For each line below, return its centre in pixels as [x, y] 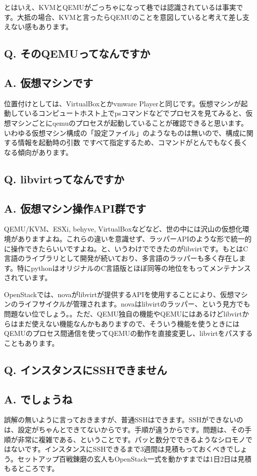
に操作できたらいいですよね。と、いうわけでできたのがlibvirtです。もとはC [126, 248]
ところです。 [38, 468]
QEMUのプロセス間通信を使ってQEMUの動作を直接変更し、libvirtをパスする [128, 333]
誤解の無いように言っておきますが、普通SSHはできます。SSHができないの [124, 420]
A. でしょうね [38, 399]
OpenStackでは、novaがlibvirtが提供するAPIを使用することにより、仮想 [119, 294]
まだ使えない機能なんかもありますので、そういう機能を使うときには [128, 323]
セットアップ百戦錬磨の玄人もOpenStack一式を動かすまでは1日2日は [128, 458]
